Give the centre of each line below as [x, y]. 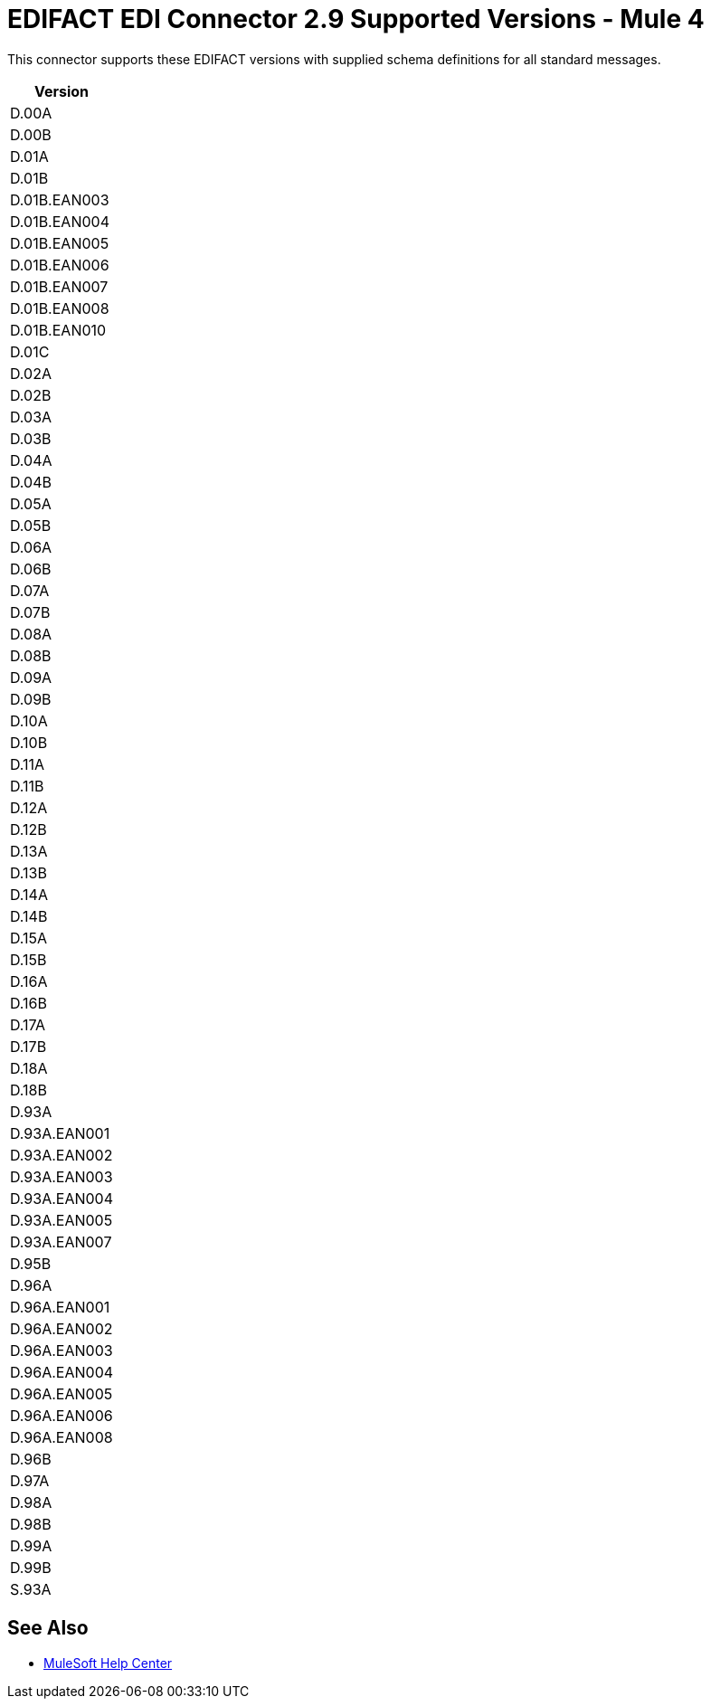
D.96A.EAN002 [62, 1328]
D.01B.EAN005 [60, 243]
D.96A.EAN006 [62, 1415]
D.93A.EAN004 [62, 1198]
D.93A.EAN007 [61, 1242]
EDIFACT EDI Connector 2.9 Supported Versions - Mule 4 [356, 19]
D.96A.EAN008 [62, 1437]
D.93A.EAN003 [62, 1176]
